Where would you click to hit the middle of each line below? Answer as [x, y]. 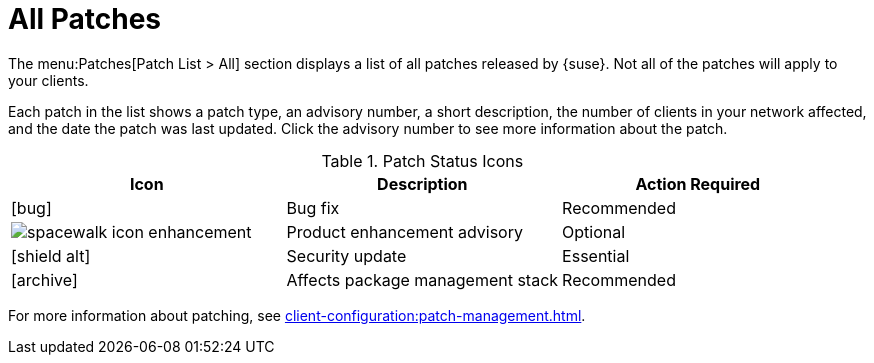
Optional [594, 231]
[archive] [44, 279]
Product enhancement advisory [404, 231]
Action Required [698, 183]
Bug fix [313, 207]
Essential [596, 255]
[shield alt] [51, 255]
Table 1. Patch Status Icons [422, 160]
